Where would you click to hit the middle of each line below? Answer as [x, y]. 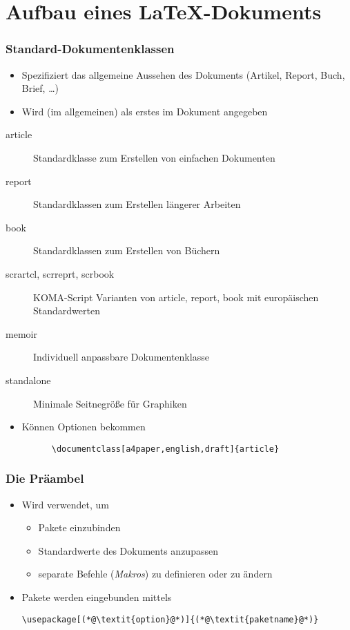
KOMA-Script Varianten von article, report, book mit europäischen [176, 297]
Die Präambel [45, 478]
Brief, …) [40, 88]
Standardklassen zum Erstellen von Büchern [127, 250]
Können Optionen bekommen [84, 427]
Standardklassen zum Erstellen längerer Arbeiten [137, 204]
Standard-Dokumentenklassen [90, 49]
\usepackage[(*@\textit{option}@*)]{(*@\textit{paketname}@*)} [170, 619]
